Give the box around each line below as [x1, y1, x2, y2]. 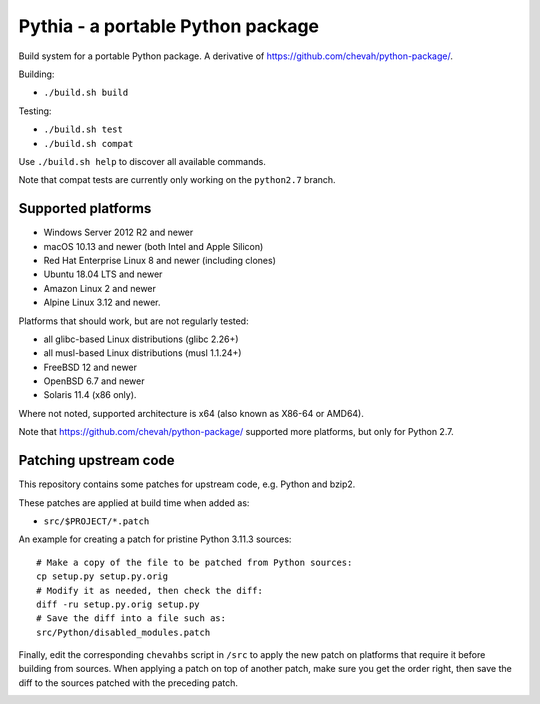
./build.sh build [43, 87, 129, 99]
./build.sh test [43, 124, 124, 135]
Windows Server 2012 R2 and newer [43, 226, 194, 239]
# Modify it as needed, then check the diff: [36, 585, 264, 596]
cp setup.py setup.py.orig [36, 571, 169, 582]
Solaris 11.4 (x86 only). [43, 389, 137, 401]
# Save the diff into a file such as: [36, 613, 227, 624]
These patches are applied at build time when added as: [18, 496, 250, 509]
